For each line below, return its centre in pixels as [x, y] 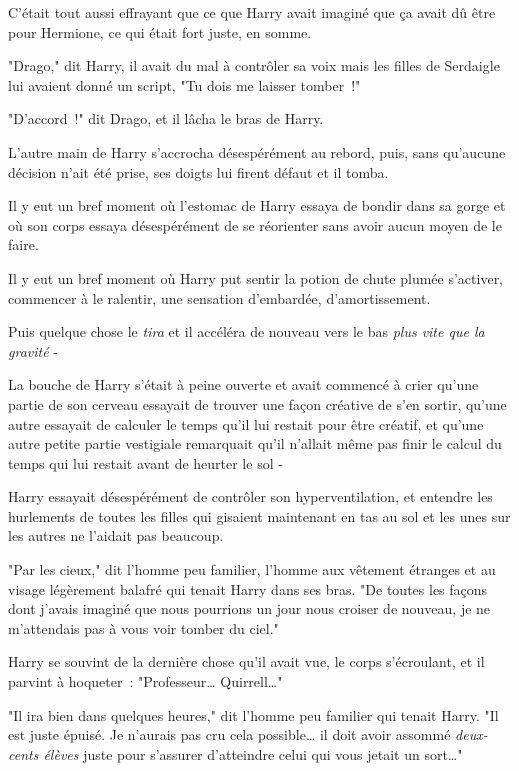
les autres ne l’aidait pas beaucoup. [116, 535]
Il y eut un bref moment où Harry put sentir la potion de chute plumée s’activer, [256, 277]
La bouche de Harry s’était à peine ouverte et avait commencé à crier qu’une [243, 384]
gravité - [33, 350]
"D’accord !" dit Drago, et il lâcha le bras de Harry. [166, 118]
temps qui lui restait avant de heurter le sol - [145, 462]
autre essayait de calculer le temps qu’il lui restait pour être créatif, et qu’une [246, 423]
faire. [23, 244]
